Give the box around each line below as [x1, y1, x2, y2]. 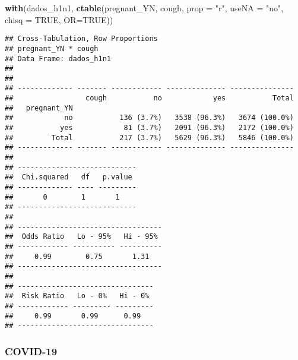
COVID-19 [5, 343, 58, 358]
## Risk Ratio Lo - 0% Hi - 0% [5, 292, 150, 301]
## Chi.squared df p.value [5, 173, 132, 182]
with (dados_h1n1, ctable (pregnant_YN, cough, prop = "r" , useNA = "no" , [5, 2, 284, 14]
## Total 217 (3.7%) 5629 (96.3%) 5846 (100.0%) [5, 133, 294, 142]
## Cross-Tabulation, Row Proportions [5, 34, 158, 43]
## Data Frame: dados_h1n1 [5, 54, 111, 63]
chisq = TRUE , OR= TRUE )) [5, 13, 113, 26]
